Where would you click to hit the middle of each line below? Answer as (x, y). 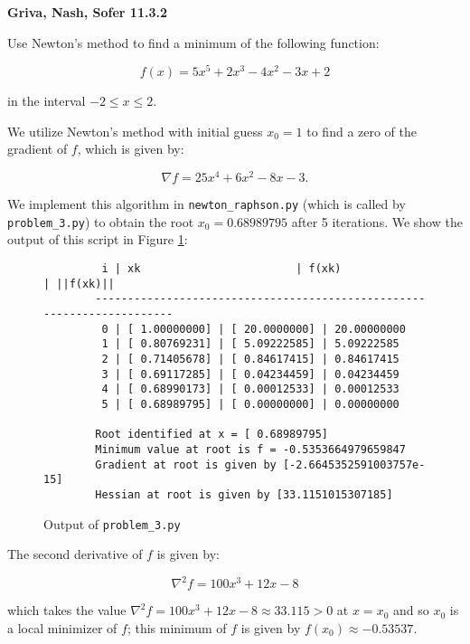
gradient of (38, 149)
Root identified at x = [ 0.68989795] (211, 435)
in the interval (47, 101)
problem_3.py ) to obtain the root (101, 221)
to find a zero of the (362, 131)
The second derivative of (75, 554)
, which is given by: (131, 149)
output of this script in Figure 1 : (98, 239)
